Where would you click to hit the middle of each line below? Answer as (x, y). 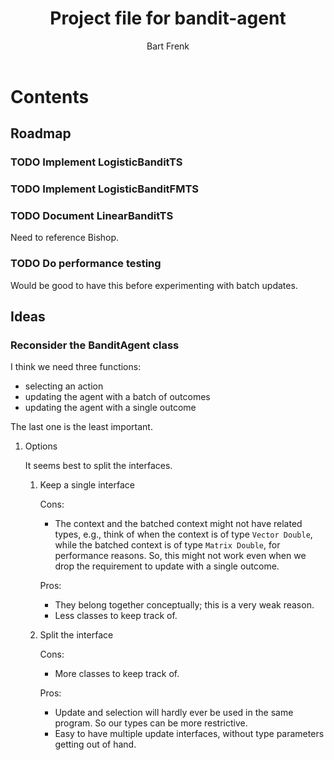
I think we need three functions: (76, 367)
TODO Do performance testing (86, 264)
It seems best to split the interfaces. (98, 466)
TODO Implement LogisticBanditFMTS (104, 189)
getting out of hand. (95, 744)
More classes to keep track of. (117, 674)
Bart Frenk (168, 46)
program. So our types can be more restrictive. (151, 723)
